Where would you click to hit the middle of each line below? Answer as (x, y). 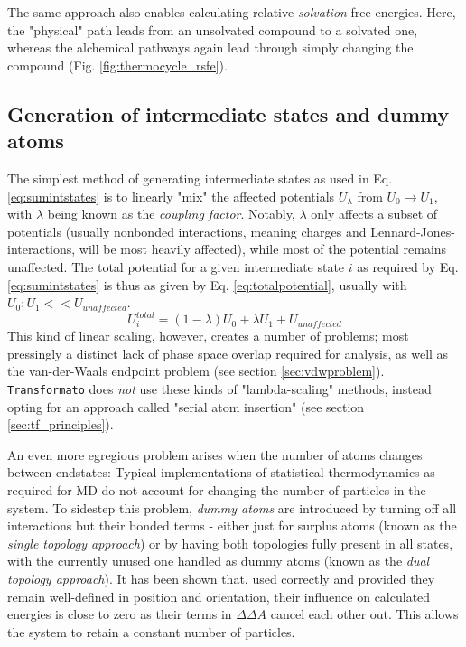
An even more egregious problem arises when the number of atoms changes (215, 454)
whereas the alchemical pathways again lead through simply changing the (210, 47)
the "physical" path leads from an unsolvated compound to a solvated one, (213, 29)
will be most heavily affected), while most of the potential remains (263, 249)
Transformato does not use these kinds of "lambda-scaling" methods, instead (219, 389)
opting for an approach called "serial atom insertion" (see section (186, 406)
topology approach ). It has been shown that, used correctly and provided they (221, 578)
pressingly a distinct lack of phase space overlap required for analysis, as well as (228, 353)
